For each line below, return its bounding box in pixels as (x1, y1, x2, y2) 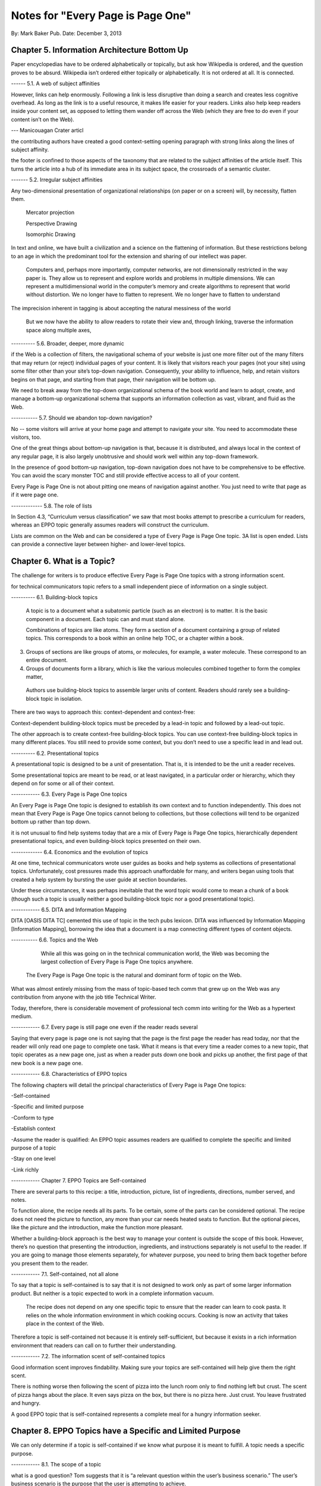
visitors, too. (11, 433, 42, 440)
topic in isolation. (40, 695, 83, 702)
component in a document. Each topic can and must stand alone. (26, 615, 185, 622)
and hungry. (11, 1400, 41, 1407)
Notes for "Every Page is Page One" (11, 9, 191, 22)
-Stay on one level (11, 1155, 56, 1162)
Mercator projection (26, 209, 75, 216)
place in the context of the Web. (26, 1320, 105, 1327)
